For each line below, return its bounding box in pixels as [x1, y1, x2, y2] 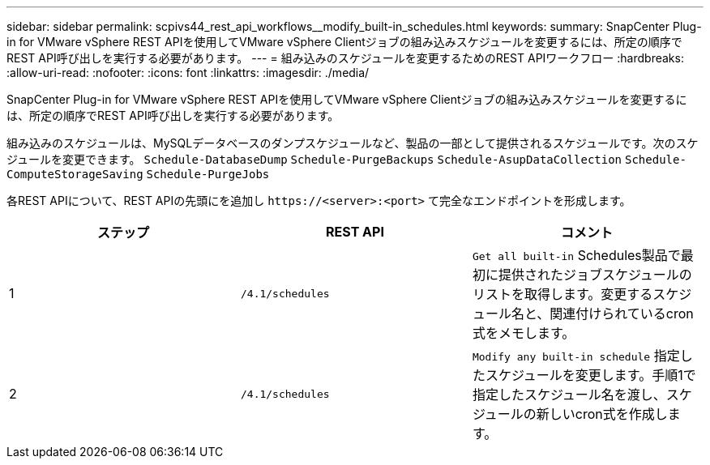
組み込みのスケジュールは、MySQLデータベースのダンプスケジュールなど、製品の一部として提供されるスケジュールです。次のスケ [6, 136, 699, 150]
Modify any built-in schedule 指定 [472, 348, 680, 364]
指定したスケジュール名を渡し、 [472, 386, 666, 403]
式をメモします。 [472, 325, 575, 341]
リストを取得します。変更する [472, 286, 653, 302]
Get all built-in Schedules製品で [472, 247, 681, 263]
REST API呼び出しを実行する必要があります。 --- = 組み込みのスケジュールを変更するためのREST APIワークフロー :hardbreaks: [6, 51, 684, 65]
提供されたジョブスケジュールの [498, 267, 692, 283]
